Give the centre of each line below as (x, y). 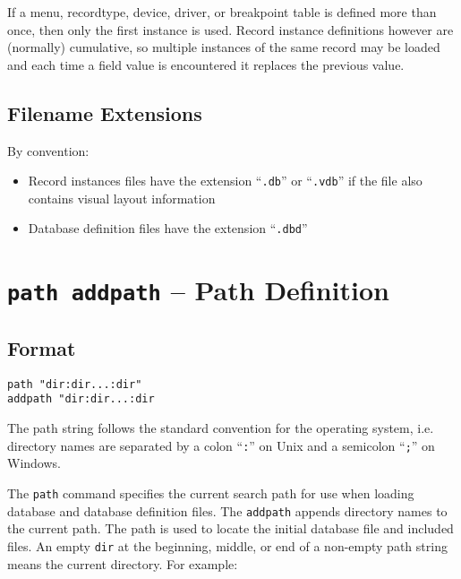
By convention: (48, 150)
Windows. (34, 463)
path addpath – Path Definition (198, 290)
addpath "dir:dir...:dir (81, 399)
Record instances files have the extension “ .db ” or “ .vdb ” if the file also (225, 181)
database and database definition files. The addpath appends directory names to (227, 510)
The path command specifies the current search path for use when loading (211, 493)
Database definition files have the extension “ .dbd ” (168, 228)
